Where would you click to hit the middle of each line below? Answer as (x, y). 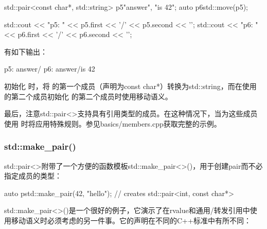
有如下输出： (26, 51)
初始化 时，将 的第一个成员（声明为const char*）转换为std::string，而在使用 (130, 86)
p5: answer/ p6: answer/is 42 (50, 69)
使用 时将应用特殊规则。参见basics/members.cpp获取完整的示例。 (113, 123)
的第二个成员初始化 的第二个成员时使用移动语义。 (88, 96)
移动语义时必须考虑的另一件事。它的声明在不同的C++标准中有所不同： (131, 220)
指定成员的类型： (33, 176)
